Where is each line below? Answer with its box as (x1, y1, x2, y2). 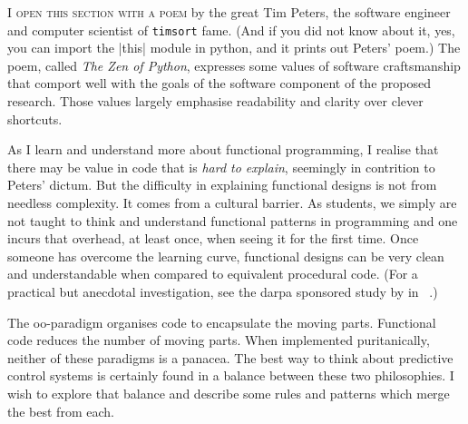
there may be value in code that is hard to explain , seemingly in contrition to (7, 157, 435, 176)
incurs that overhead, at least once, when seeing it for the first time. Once (7, 229, 419, 248)
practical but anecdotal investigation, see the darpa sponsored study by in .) (7, 281, 438, 301)
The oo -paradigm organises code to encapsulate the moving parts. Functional (7, 312, 436, 331)
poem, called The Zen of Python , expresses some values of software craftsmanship (7, 55, 461, 74)
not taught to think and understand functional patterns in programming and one (7, 211, 458, 230)
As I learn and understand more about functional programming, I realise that (7, 140, 439, 159)
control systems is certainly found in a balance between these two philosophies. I (7, 366, 454, 385)
